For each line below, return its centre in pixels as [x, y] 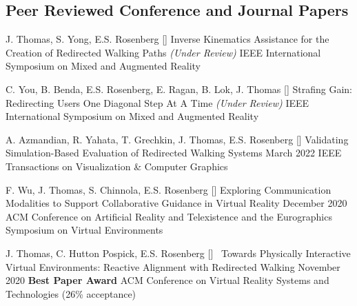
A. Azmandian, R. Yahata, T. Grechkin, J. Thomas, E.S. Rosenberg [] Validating [177, 139]
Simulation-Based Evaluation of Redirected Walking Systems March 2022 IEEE [174, 153]
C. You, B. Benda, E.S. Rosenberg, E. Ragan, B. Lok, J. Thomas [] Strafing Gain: [179, 89]
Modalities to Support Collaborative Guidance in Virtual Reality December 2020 [176, 203]
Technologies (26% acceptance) [71, 293]
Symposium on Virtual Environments [84, 230]
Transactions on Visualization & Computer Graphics [117, 166]
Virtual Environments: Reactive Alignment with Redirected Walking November [173, 266]
